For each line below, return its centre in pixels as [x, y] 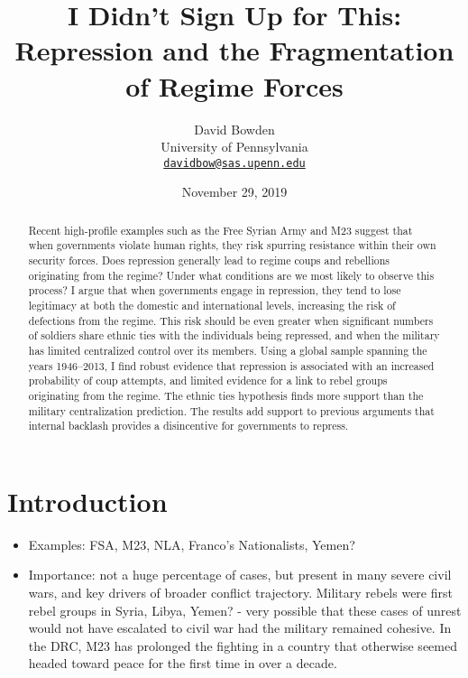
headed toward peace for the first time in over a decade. [183, 663]
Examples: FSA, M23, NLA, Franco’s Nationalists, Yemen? [192, 544]
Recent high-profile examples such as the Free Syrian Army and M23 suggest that [220, 230]
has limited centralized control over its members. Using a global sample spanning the [228, 350]
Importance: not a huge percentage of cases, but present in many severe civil [240, 575]
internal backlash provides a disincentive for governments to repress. [188, 426]
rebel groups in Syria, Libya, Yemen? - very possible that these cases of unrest [245, 610]
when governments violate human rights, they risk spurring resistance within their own [232, 245]
